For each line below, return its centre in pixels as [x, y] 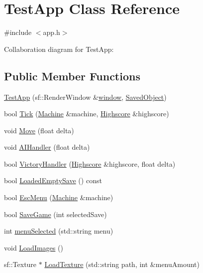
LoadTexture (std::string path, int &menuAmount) [122, 264]
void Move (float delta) [39, 130]
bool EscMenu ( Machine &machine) [59, 197]
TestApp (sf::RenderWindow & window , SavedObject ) [85, 97]
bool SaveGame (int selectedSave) [55, 214]
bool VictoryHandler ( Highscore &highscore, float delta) [90, 163]
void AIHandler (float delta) [47, 147]
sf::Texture [20, 264]
